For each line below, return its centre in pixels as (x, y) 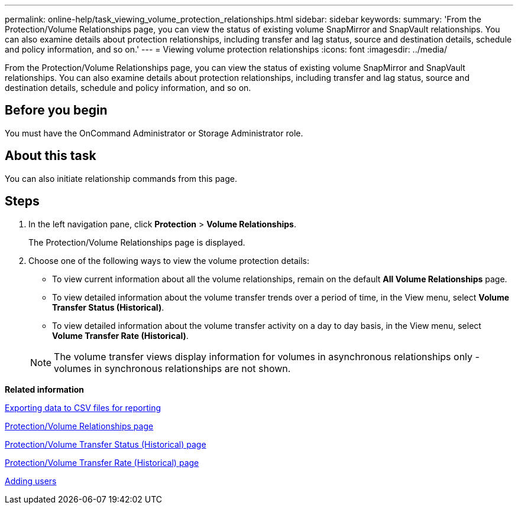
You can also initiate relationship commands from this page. (121, 178)
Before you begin (56, 110)
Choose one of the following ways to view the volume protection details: (169, 260)
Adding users (31, 481)
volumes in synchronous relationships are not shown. (172, 368)
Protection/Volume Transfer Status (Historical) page (106, 444)
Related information (45, 389)
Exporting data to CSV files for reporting (83, 407)
